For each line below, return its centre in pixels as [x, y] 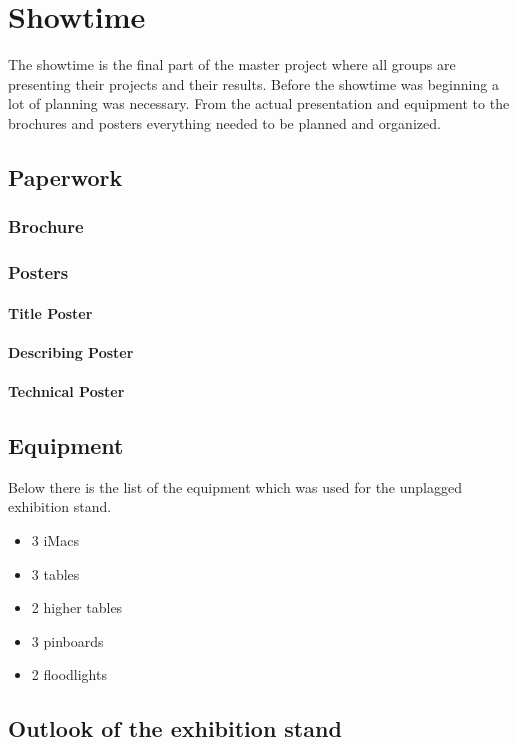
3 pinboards [67, 640]
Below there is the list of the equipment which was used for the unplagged [235, 486]
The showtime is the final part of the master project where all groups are [232, 64]
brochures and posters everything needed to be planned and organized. [224, 122]
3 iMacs [55, 539]
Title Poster [50, 312]
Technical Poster [66, 390]
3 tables [55, 573]
